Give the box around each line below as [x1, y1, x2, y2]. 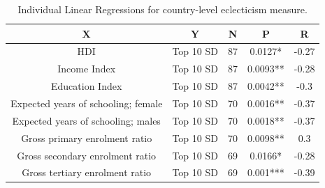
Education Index [51, 79, 122, 93]
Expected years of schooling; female [10, 95, 163, 110]
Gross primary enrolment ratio [21, 130, 152, 145]
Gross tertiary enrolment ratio [22, 165, 152, 180]
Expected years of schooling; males [12, 113, 161, 127]
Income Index [57, 61, 116, 76]
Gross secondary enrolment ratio [17, 148, 157, 162]
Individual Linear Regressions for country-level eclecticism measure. [17, 2, 308, 16]
